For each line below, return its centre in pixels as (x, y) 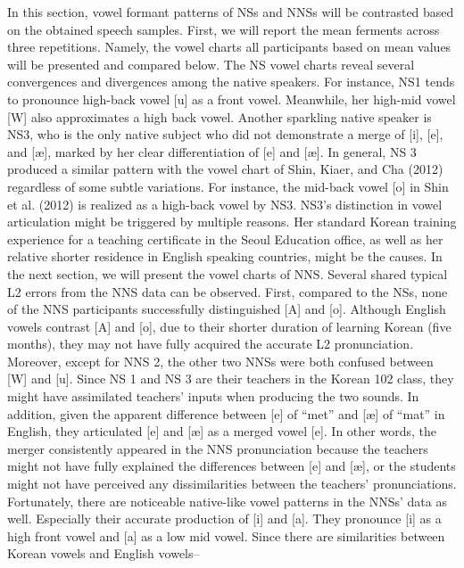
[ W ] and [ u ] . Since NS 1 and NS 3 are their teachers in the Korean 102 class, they (231, 379)
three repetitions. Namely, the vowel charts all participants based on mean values (229, 47)
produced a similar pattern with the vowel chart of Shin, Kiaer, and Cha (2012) (225, 169)
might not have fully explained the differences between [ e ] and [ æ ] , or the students (232, 466)
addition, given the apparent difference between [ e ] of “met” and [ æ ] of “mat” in (226, 413)
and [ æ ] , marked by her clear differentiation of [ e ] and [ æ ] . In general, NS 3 (212, 151)
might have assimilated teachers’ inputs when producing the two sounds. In (213, 396)
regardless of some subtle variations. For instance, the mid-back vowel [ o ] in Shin (228, 186)
